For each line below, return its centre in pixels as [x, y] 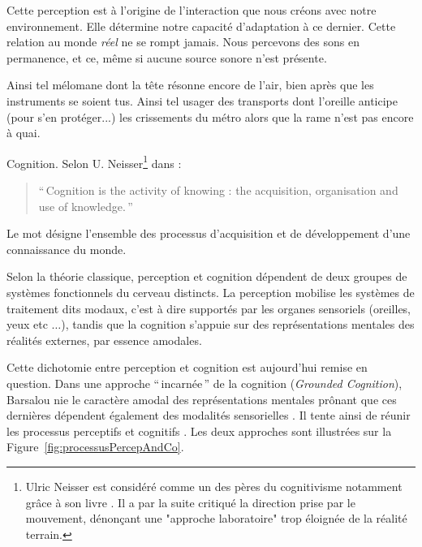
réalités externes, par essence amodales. [104, 340]
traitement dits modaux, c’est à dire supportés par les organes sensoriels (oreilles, [209, 308]
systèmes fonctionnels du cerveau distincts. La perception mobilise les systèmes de [211, 292]
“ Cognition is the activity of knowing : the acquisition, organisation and [218, 190]
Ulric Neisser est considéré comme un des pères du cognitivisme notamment [214, 486]
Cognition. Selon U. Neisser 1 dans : [94, 162]
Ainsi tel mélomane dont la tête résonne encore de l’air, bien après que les [190, 85]
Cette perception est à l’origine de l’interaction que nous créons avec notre [192, 10]
